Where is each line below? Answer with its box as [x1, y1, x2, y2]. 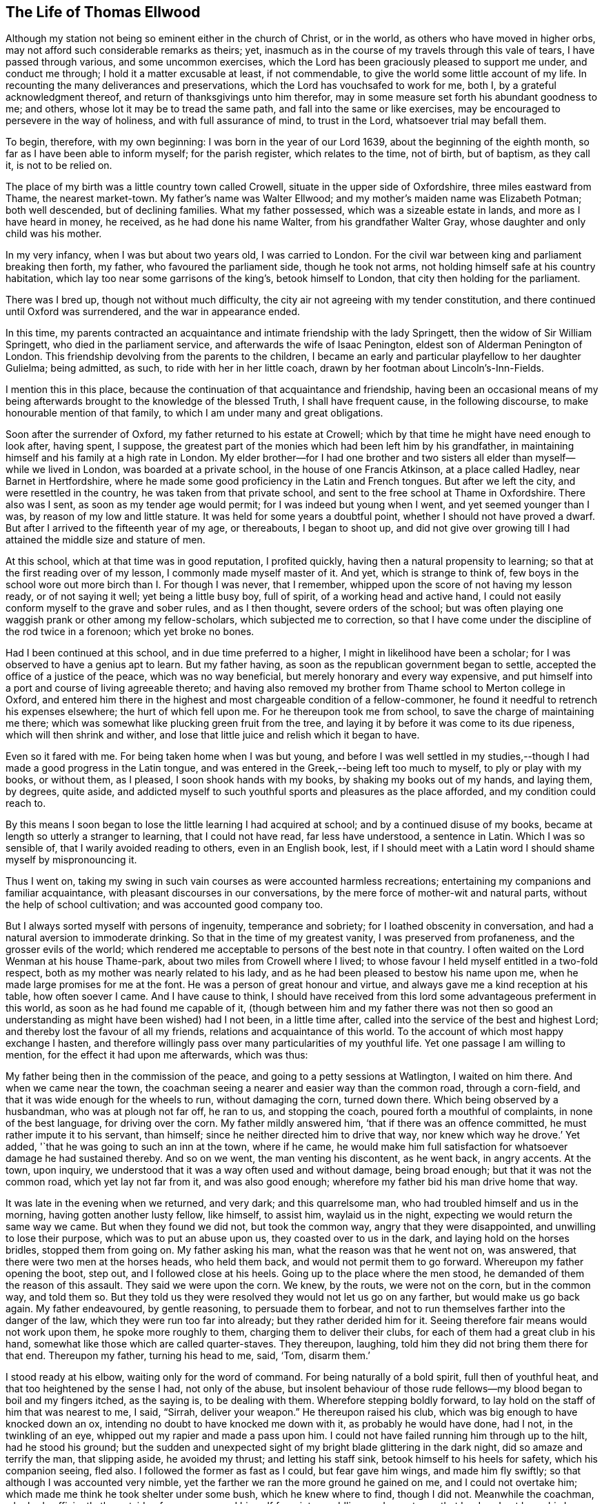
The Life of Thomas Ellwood [6, 3, 201, 21]
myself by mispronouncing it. [6, 854, 137, 866]
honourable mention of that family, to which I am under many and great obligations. [6, 407, 383, 419]
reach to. [6, 797, 46, 810]
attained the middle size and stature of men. [6, 534, 205, 546]
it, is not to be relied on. [6, 159, 112, 172]
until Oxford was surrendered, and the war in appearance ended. [6, 305, 301, 318]
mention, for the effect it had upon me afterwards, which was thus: [6, 1049, 308, 1061]
